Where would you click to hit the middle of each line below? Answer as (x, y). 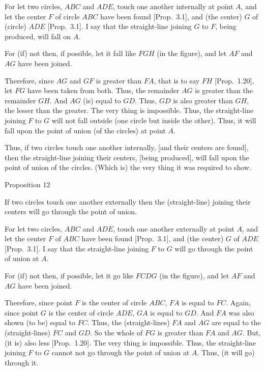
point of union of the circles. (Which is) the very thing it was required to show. (128, 167)
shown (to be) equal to (40, 322)
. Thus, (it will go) (226, 352)
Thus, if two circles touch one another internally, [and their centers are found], (127, 147)
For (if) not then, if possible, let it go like (69, 276)
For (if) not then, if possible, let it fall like (70, 53)
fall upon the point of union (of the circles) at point (85, 130)
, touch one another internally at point (173, 6)
